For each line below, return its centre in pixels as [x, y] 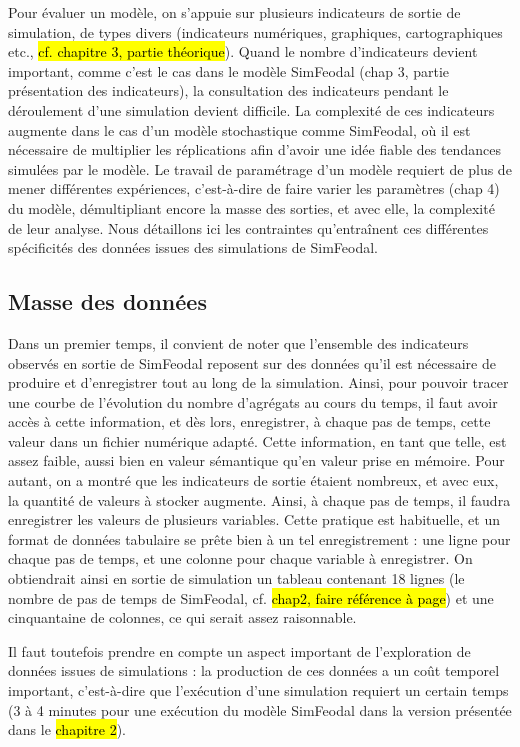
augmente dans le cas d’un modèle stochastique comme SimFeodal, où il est [239, 129]
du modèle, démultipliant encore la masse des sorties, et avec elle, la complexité [251, 207]
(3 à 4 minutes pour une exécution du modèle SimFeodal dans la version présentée [260, 709]
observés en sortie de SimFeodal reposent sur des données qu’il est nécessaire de [252, 362]
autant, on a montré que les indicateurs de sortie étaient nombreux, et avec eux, [253, 480]
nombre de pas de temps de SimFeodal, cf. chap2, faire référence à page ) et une [251, 597]
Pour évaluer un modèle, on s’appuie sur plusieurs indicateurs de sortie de [234, 12]
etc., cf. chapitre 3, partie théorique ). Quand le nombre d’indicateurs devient [243, 51]
